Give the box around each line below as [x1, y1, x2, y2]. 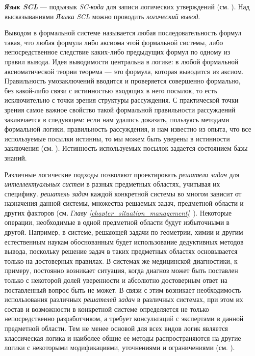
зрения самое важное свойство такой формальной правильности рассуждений [4, 104, 235, 114]
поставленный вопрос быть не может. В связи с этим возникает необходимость [4, 284, 241, 295]
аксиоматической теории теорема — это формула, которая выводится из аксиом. [4, 66, 244, 76]
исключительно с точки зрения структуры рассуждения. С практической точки [4, 95, 239, 105]
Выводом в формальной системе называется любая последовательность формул [4, 27, 241, 38]
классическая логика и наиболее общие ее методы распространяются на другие [4, 332, 241, 343]
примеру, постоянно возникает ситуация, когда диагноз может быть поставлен [4, 265, 238, 275]
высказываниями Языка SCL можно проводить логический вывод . [4, 11, 200, 21]
